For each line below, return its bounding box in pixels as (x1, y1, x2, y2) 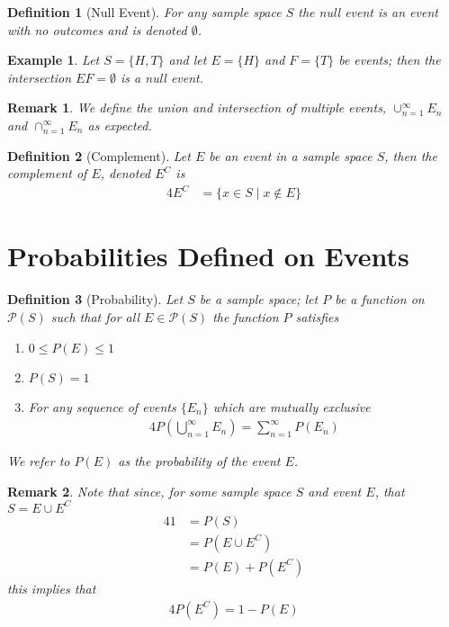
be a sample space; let (199, 290, 319, 309)
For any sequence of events (28, 397, 176, 416)
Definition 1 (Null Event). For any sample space (7, 3, 282, 21)
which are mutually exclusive (212, 397, 371, 416)
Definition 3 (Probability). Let (7, 290, 184, 309)
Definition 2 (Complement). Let (7, 146, 191, 165)
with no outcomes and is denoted (7, 20, 187, 39)
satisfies (295, 308, 339, 326)
